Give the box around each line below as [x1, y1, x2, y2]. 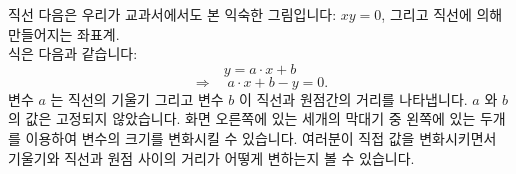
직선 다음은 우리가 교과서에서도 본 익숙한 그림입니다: [8, 4, 337, 24]
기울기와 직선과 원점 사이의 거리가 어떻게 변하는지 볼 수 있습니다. [8, 147, 415, 168]
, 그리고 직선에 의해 [381, 4, 503, 24]
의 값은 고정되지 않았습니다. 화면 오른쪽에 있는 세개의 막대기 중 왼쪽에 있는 [8, 108, 476, 129]
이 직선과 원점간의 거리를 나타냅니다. [239, 88, 468, 109]
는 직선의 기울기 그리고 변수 [50, 88, 224, 109]
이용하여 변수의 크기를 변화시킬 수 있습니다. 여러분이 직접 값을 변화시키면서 [25, 127, 497, 148]
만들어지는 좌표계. [8, 23, 120, 44]
